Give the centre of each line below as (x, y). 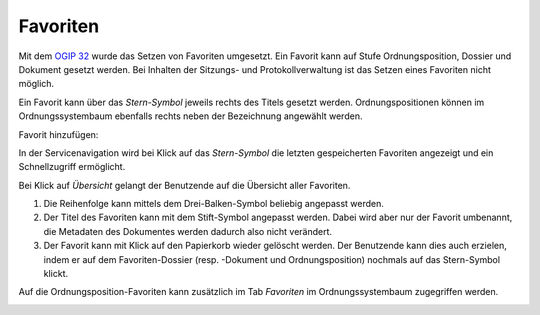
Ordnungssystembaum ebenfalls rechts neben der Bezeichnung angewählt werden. (190, 116)
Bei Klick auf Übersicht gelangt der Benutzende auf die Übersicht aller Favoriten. (184, 185)
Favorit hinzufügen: (58, 134)
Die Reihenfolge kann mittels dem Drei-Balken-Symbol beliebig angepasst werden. (213, 204)
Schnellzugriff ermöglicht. (72, 167)
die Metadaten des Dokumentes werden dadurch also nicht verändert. (188, 231)
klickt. (56, 274)
